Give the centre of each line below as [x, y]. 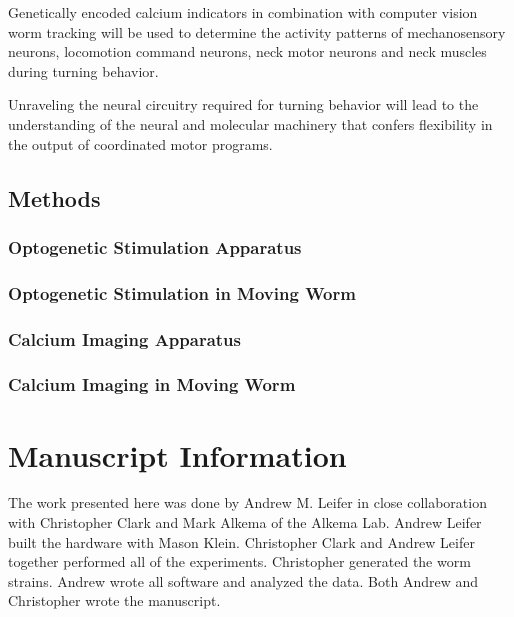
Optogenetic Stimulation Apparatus [155, 246]
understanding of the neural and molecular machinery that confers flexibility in [250, 123]
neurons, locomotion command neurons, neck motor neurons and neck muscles [247, 51]
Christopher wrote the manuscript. [114, 600]
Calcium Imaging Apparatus [124, 338]
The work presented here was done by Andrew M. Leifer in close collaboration [247, 502]
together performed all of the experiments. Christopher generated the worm [239, 561]
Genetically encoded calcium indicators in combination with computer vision [243, 12]
